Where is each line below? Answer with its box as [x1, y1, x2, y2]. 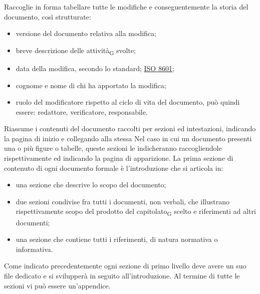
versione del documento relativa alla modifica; [16, 28, 156, 39]
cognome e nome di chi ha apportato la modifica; [16, 80, 166, 90]
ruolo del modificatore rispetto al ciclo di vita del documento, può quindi [16, 97, 240, 107]
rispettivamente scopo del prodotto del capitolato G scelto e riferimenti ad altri [16, 206, 256, 218]
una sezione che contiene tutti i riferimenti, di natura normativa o [16, 234, 218, 244]
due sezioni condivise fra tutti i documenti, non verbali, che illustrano [16, 196, 230, 206]
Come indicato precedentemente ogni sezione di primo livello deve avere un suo [4, 260, 246, 271]
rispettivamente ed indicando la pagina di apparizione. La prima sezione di [4, 153, 233, 163]
